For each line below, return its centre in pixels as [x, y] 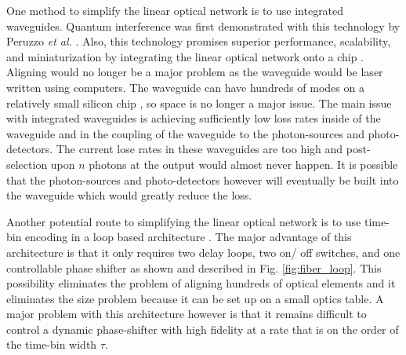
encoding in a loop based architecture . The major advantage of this [188, 237]
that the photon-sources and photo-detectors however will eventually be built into [203, 179]
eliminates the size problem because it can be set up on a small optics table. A [195, 298]
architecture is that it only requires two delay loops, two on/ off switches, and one [203, 252]
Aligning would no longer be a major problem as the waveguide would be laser [195, 72]
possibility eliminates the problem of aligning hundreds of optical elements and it [201, 283]
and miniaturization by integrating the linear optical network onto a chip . [185, 56]
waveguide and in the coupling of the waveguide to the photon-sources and [186, 133]
